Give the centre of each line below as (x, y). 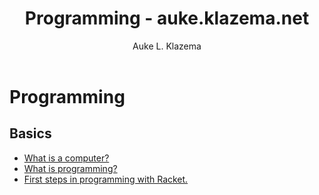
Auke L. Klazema (167, 46)
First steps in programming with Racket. (106, 179)
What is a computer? (66, 158)
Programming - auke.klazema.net (167, 18)
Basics (30, 133)
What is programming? (70, 168)
